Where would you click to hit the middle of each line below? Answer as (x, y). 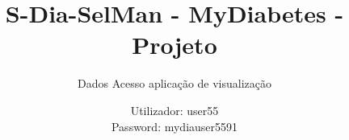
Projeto (174, 45)
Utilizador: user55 (174, 110)
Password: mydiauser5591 (174, 126)
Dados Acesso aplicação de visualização (174, 83)
